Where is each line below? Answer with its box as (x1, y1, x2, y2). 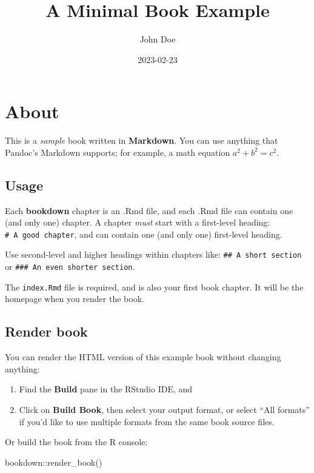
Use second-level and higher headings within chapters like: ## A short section (5, 248, 302, 261)
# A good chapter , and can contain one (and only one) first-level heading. (5, 227, 282, 240)
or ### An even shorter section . (5, 260, 135, 273)
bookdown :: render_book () (5, 455, 102, 468)
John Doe (139, 33, 176, 45)
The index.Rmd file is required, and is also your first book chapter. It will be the (5, 280, 304, 293)
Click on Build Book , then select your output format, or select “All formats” (19, 403, 310, 416)
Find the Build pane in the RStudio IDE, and (19, 383, 193, 395)
